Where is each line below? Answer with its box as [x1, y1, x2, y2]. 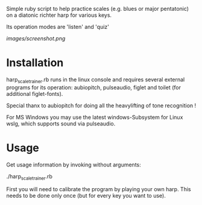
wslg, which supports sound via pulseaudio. [6, 120, 116, 127]
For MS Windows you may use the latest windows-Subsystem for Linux [6, 113, 183, 121]
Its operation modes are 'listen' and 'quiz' [6, 24, 110, 30]
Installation [6, 56, 64, 70]
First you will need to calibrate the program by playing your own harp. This [6, 186, 191, 193]
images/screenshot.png [6, 35, 66, 42]
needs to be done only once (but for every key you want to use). [6, 192, 166, 200]
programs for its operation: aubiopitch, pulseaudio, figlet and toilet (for [6, 84, 181, 91]
